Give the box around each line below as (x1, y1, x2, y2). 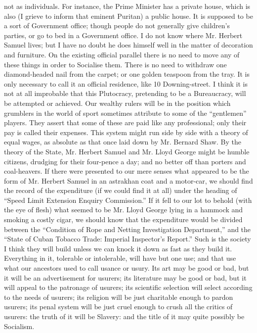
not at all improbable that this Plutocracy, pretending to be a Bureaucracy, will (4, 88, 246, 98)
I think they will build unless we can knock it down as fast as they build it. (4, 243, 232, 253)
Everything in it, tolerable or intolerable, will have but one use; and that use (4, 253, 236, 263)
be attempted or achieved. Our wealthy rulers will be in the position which (4, 97, 231, 108)
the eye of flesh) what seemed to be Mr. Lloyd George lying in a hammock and (4, 204, 243, 215)
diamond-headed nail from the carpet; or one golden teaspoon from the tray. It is (4, 69, 250, 79)
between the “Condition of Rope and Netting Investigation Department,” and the (4, 224, 251, 234)
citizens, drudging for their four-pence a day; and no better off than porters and (4, 156, 246, 166)
